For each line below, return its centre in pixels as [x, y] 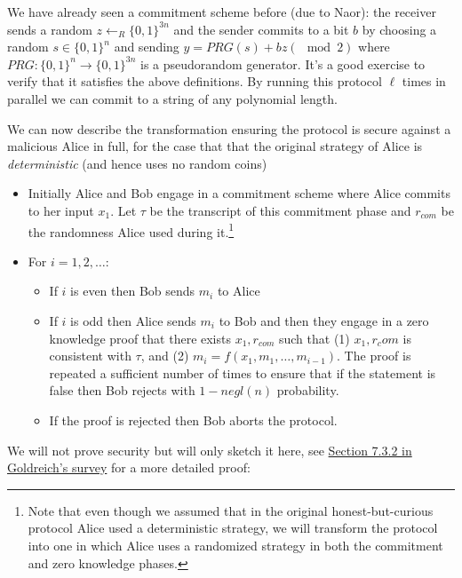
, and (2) [165, 356]
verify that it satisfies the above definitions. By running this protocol [195, 81]
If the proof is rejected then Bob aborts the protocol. [193, 420]
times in [424, 81]
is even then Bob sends [133, 291]
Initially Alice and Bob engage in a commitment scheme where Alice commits [239, 193]
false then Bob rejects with [122, 390]
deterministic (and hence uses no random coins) [137, 163]
